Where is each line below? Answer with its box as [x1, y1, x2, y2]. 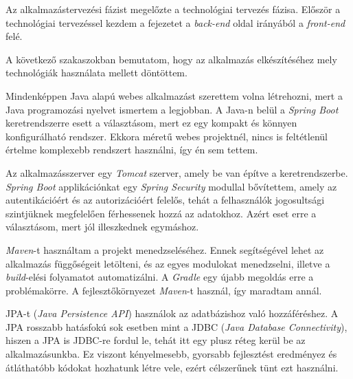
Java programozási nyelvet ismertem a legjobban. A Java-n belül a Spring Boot [5, 102, 339, 116]
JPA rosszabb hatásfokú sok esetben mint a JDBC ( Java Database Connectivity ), [5, 319, 348, 334]
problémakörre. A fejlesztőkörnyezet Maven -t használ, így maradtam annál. [5, 283, 322, 297]
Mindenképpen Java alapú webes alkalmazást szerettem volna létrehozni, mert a [5, 88, 343, 102]
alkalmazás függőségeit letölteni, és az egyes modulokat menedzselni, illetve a [5, 256, 330, 270]
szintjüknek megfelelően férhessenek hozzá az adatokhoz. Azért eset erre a [5, 206, 317, 220]
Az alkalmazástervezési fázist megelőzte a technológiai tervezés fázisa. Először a [5, 2, 341, 16]
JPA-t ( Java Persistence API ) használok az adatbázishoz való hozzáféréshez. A [5, 306, 339, 321]
